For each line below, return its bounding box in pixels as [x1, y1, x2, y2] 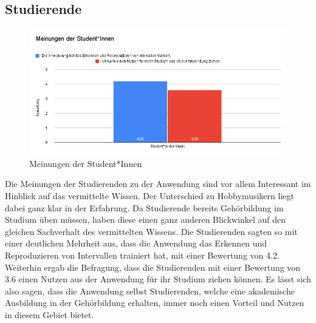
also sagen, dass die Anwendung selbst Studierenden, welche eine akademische [5, 284, 295, 297]
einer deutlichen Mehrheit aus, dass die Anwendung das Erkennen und [5, 237, 267, 250]
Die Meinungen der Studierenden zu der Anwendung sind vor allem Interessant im [5, 177, 311, 190]
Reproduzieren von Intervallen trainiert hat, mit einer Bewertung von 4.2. [5, 248, 280, 261]
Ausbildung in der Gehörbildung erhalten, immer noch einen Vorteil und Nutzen [5, 296, 304, 309]
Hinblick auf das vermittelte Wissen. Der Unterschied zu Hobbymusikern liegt [5, 189, 294, 202]
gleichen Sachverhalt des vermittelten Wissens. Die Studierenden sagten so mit [5, 225, 298, 237]
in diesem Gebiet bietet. [5, 308, 94, 321]
